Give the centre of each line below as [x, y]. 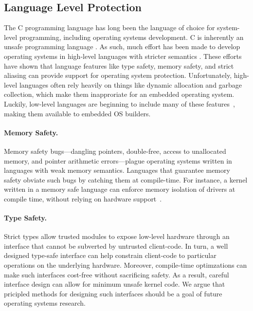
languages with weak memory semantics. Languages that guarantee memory [117, 170]
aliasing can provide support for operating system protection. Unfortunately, [118, 75]
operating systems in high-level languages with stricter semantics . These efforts [123, 56]
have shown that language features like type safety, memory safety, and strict [119, 65]
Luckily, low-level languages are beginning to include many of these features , [119, 103]
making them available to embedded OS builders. [77, 113]
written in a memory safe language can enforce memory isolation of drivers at [120, 189]
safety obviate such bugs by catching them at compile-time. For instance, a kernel [126, 179]
